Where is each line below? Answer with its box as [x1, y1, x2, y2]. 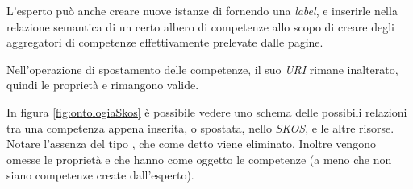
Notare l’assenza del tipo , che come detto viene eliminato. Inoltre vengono [6, 135, 376, 152]
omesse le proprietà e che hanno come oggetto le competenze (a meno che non [6, 150, 392, 167]
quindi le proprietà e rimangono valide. [6, 76, 199, 93]
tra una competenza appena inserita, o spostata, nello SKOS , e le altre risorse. [6, 119, 394, 136]
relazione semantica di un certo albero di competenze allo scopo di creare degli [6, 18, 394, 35]
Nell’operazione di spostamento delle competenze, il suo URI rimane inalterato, [6, 60, 398, 77]
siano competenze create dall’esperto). [6, 166, 194, 183]
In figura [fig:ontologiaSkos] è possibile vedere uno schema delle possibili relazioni [6, 103, 407, 120]
